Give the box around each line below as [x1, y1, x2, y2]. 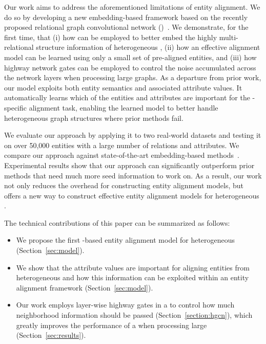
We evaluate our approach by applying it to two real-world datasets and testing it [4, 130, 261, 140]
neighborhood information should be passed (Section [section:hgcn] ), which [16, 310, 253, 320]
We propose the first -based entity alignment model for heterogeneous [16, 234, 235, 245]
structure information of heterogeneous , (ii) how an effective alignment [36, 42, 260, 52]
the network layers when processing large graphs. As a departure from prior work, [4, 72, 261, 83]
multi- [219, 31, 238, 42]
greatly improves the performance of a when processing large [16, 319, 207, 330]
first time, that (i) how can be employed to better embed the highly [4, 31, 217, 42]
